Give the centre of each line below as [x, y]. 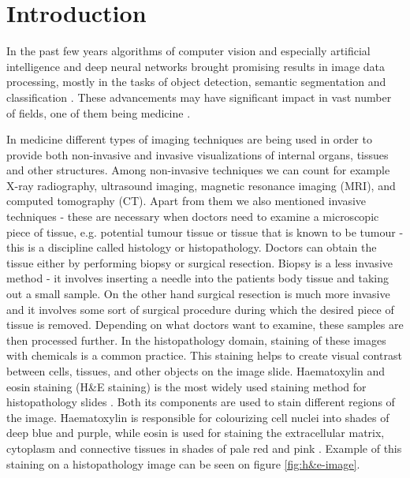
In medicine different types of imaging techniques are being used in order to [189, 139]
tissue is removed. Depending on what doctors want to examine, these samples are [205, 325]
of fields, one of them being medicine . [99, 112]
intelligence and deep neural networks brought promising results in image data [196, 66]
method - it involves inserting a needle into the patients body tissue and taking [198, 278]
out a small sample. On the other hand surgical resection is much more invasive [198, 294]
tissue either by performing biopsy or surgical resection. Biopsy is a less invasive [199, 262]
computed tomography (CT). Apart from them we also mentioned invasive [186, 201]
